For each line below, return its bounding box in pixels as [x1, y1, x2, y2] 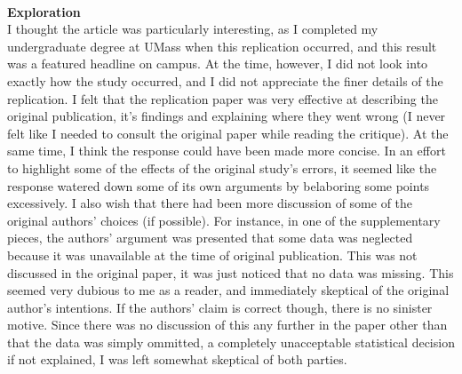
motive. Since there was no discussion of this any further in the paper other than [7, 315, 448, 334]
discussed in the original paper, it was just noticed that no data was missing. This [7, 263, 454, 282]
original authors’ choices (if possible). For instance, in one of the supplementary [7, 211, 441, 229]
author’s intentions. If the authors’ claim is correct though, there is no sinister [7, 298, 433, 316]
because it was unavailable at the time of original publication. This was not [7, 245, 418, 264]
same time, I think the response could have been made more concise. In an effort [7, 141, 446, 160]
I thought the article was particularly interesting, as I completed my [7, 20, 378, 38]
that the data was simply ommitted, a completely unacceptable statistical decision [7, 332, 455, 351]
